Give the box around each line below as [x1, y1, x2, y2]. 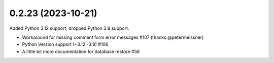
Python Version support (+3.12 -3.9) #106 [22, 41, 109, 47]
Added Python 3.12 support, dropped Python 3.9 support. [9, 25, 129, 31]
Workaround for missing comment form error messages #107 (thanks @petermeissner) [22, 34, 204, 40]
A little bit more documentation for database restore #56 [22, 48, 140, 54]
